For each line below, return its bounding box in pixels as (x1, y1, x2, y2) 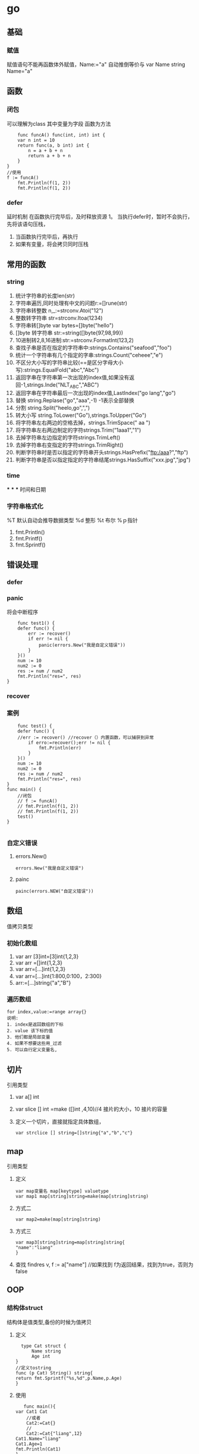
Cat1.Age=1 (15, 1441, 43, 1447)
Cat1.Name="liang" (15, 1436, 61, 1442)
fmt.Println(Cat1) (15, 1446, 61, 1452)
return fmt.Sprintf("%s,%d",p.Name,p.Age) (15, 1375, 122, 1381)
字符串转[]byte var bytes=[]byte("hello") (15, 321, 114, 328)
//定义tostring (15, 1365, 52, 1371)
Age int (31, 1353, 50, 1359)
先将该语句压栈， (7, 220, 49, 227)
